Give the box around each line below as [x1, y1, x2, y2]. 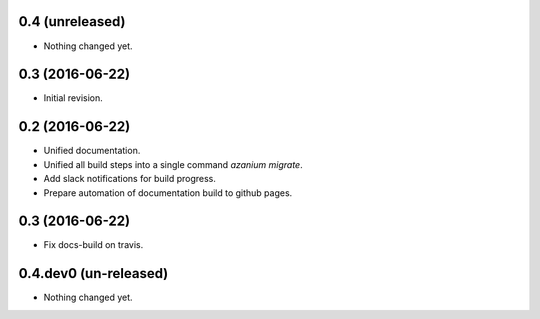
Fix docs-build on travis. [43, 239, 144, 251]
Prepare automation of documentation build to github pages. [43, 186, 293, 199]
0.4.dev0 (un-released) [18, 265, 169, 282]
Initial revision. [43, 92, 104, 104]
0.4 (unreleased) [18, 13, 126, 30]
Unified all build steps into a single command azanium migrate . [43, 158, 304, 170]
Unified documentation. [43, 145, 141, 157]
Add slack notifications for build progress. [43, 173, 217, 185]
